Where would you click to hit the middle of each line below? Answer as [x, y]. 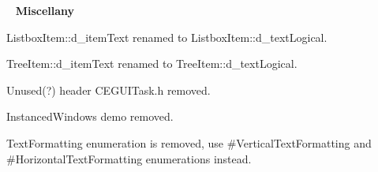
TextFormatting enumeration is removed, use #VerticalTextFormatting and [189, 142]
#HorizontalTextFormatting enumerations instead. [129, 158]
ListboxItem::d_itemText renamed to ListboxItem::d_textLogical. [167, 37]
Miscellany [45, 10]
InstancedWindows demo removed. [90, 116]
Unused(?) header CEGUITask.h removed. [109, 90]
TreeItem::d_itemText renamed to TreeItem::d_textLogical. [152, 64]
